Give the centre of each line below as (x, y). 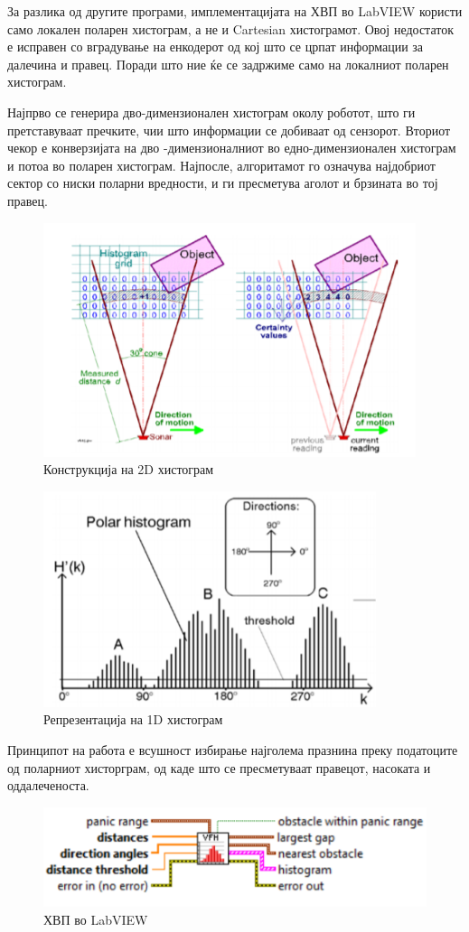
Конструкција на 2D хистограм (129, 469)
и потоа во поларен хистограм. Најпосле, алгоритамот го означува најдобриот (221, 165)
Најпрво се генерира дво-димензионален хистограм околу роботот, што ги (211, 112)
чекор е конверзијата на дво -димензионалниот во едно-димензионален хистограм (232, 148)
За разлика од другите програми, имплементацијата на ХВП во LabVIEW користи (235, 11)
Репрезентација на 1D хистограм (133, 719)
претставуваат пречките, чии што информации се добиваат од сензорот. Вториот (229, 130)
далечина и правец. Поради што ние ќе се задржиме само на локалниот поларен (228, 64)
